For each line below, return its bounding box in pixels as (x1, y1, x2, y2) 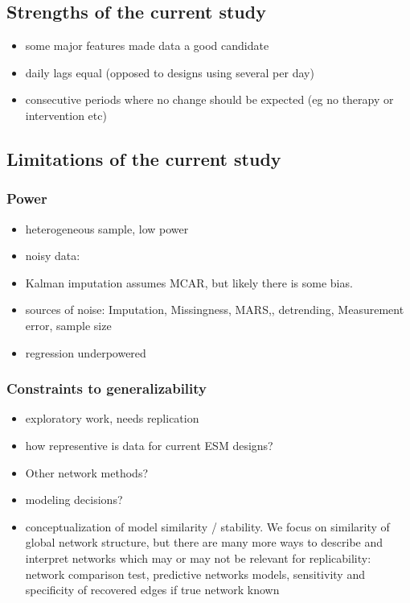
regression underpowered (25, 344, 146, 361)
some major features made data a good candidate (25, 37, 269, 54)
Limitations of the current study (6, 146, 281, 171)
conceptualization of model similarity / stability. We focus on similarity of (25, 518, 390, 535)
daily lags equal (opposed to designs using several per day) (25, 64, 314, 81)
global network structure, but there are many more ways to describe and (25, 534, 383, 551)
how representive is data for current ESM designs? (25, 436, 273, 453)
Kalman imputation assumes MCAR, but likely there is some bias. (25, 274, 353, 291)
